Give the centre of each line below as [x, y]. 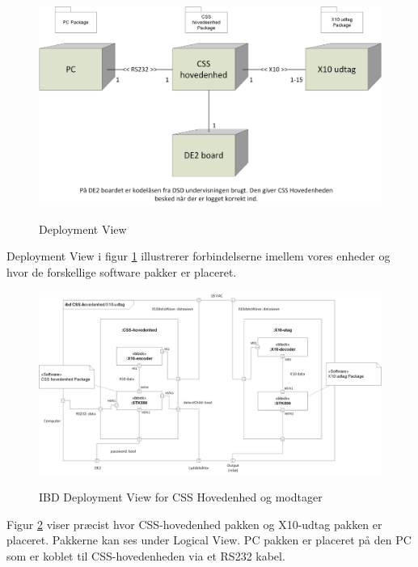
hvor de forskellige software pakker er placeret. [122, 271]
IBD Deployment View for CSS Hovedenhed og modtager [181, 497]
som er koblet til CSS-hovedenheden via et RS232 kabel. [146, 556]
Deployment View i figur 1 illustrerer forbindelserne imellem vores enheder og [198, 256]
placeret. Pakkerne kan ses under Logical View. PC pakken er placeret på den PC [209, 540]
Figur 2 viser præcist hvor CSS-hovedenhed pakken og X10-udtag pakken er [194, 524]
